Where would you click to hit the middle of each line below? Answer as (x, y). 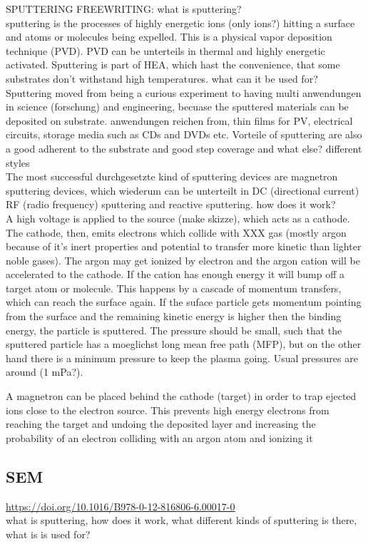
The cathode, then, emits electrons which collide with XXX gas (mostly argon (176, 232)
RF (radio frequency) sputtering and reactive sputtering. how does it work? (171, 204)
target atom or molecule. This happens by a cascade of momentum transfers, (174, 288)
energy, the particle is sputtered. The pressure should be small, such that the (174, 330)
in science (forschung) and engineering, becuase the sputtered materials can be (177, 107)
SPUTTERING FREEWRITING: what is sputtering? (124, 9)
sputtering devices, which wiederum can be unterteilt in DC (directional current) (183, 190)
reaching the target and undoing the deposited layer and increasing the (161, 424)
